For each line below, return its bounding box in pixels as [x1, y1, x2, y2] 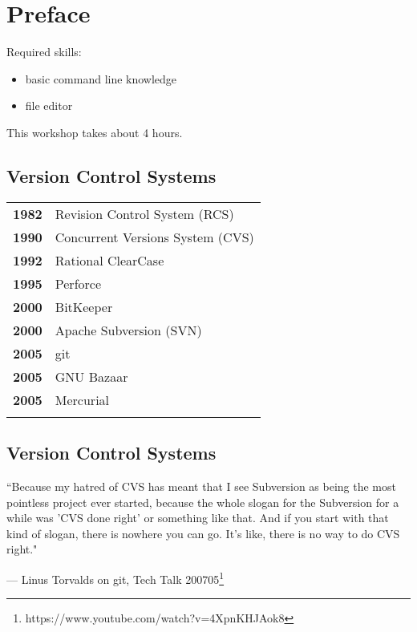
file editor [25, 97, 73, 114]
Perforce [55, 273, 102, 293]
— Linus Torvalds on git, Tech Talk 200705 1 [6, 568, 225, 587]
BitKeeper [55, 297, 113, 316]
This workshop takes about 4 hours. [6, 124, 183, 140]
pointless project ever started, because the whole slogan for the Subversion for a [6, 493, 399, 510]
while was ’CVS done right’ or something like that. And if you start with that [6, 509, 389, 526]
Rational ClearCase [55, 250, 164, 269]
